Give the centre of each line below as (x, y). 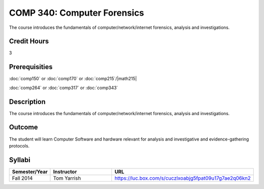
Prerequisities (31, 67)
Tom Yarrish (67, 178)
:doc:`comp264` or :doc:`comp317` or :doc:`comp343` (64, 88)
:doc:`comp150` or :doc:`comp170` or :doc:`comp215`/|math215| (73, 79)
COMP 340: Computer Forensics (77, 13)
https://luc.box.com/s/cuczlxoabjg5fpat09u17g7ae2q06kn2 (183, 178)
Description (27, 102)
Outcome (23, 127)
